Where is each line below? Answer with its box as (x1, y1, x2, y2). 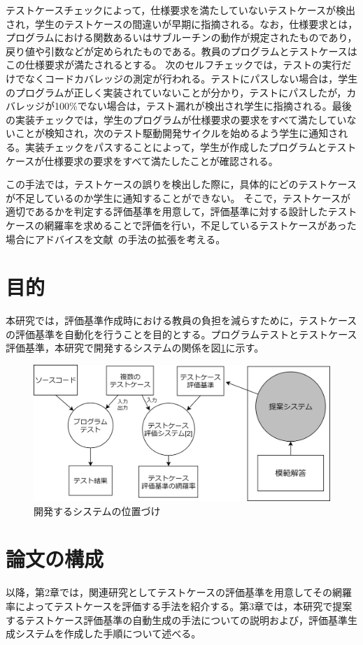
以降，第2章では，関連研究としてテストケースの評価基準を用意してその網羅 (6, 585, 353, 600)
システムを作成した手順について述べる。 (15, 626, 201, 641)
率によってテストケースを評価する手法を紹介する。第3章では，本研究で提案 (6, 598, 353, 613)
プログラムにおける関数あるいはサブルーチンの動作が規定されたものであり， (6, 30, 357, 45)
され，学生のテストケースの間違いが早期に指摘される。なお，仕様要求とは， (6, 16, 358, 31)
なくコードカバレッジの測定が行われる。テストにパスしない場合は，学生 (24, 71, 358, 85)
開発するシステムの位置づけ (34, 503, 161, 518)
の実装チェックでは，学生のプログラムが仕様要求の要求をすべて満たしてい (6, 112, 347, 126)
